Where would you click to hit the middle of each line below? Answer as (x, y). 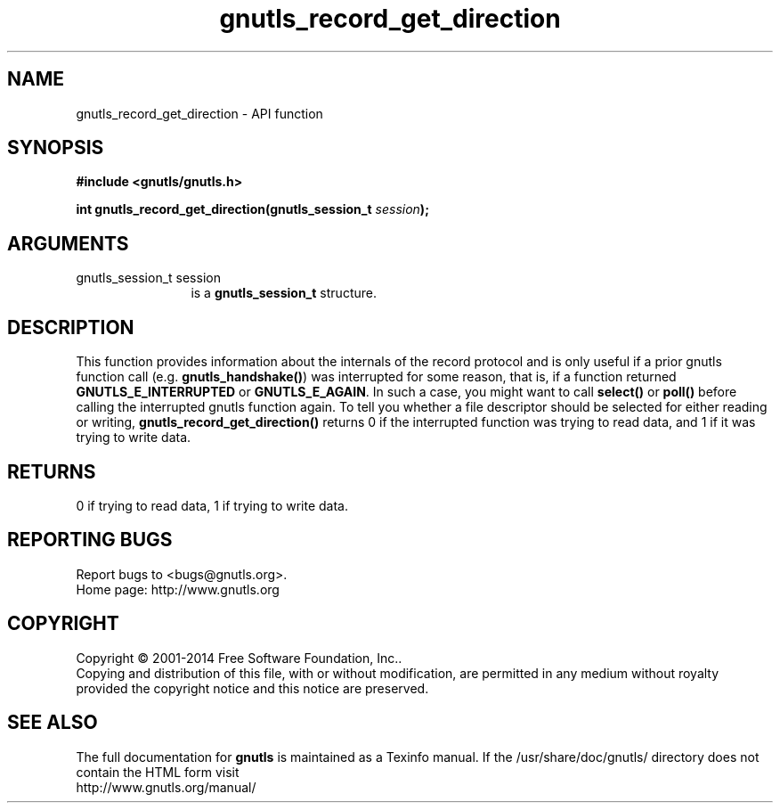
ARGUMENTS (68, 243)
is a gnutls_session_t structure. (284, 293)
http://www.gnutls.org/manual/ (166, 787)
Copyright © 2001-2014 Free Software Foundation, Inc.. (239, 658)
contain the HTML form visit (158, 772)
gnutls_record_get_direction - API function (199, 113)
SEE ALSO (53, 723)
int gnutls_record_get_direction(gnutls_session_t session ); (252, 209)
